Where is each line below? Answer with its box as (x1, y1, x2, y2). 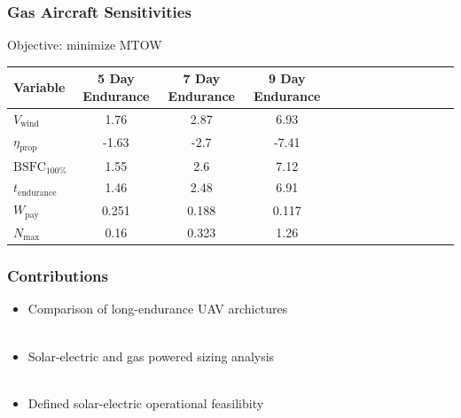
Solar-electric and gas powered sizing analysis (27, 346, 275, 365)
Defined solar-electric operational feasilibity (27, 393, 264, 412)
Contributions (7, 265, 108, 287)
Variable (13, 78, 66, 97)
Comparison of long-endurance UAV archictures (27, 299, 288, 318)
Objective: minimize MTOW (7, 35, 162, 54)
